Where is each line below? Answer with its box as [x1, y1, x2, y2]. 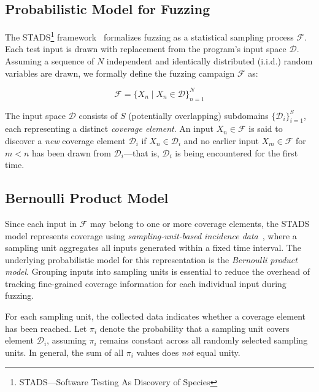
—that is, [123, 146, 159, 159]
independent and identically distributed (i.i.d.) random [106, 55, 313, 67]
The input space [5, 109, 66, 121]
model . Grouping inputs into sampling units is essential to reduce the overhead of [5, 265, 310, 278]
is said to [248, 122, 283, 135]
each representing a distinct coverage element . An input [5, 122, 213, 135]
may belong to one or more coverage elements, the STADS [90, 217, 310, 229]
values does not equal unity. [136, 345, 240, 358]
